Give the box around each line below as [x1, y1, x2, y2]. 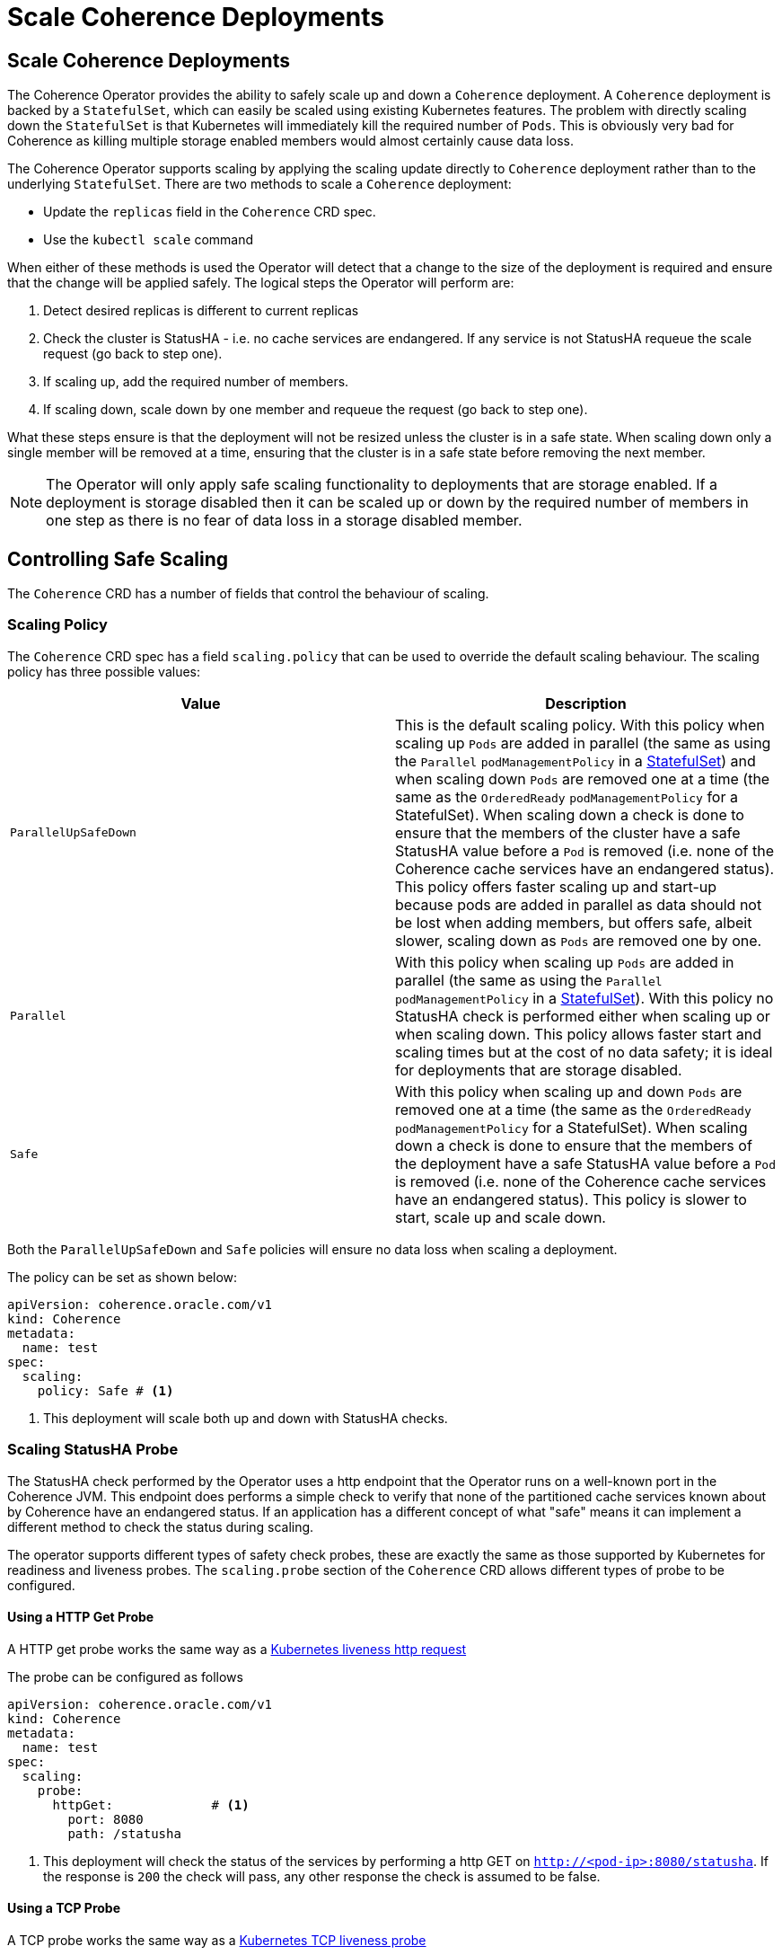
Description [545, 694, 627, 712]
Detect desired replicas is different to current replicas [43, 303, 359, 319]
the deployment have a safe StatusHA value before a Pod [395, 1154, 776, 1172]
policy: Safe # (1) [37, 1383, 174, 1398]
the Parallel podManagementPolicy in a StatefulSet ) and [395, 751, 756, 770]
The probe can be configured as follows [7, 1668, 243, 1685]
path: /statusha [67, 1826, 181, 1841]
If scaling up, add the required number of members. [43, 374, 349, 390]
